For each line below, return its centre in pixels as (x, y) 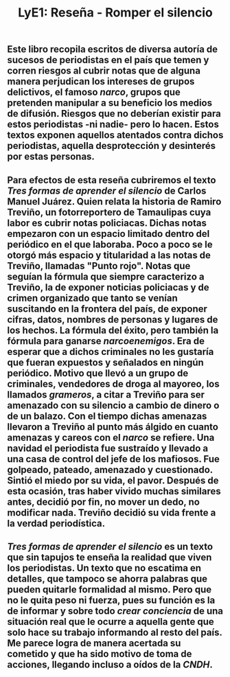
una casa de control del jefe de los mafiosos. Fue (113, 459)
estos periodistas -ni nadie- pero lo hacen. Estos (113, 125)
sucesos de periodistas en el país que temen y (108, 60)
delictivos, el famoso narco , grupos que (94, 92)
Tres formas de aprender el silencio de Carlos (107, 191)
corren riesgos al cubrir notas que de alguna (104, 71)
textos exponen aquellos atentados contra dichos (115, 135)
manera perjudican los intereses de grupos (101, 81)
